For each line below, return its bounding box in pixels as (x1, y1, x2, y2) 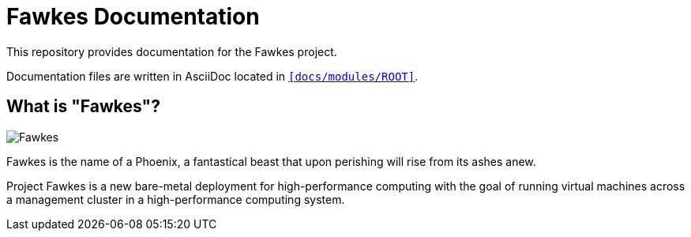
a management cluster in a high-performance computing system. (6, 192, 345, 206)
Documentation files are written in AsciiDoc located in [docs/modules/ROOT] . (6, 69, 419, 83)
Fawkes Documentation (6, 3, 260, 30)
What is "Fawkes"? (6, 96, 160, 117)
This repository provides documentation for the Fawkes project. (6, 44, 337, 58)
